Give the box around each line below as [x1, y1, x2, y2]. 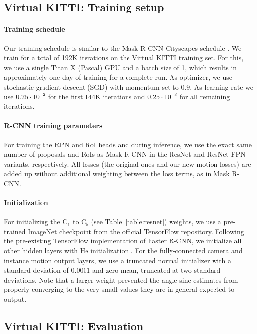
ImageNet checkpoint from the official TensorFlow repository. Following [28, 226, 244, 236]
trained [4, 226, 26, 236]
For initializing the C [4, 216, 68, 227]
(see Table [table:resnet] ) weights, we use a [91, 216, 221, 227]
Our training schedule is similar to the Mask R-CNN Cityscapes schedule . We [4, 43, 242, 53]
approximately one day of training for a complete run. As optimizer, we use [4, 72, 232, 82]
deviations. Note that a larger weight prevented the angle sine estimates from [4, 274, 238, 285]
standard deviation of [4, 265, 69, 275]
